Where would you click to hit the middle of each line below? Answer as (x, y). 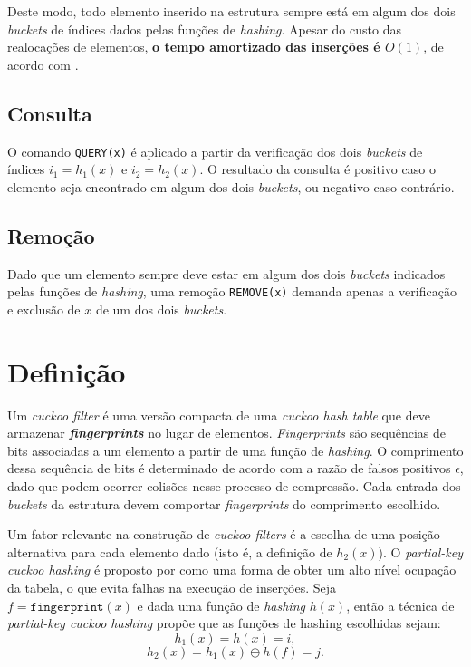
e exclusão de (44, 309)
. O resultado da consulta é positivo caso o (317, 169)
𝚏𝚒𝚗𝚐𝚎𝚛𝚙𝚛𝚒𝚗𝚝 (67, 607)
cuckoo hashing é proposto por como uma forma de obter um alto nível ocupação (232, 570)
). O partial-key (421, 551)
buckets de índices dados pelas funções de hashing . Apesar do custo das (204, 29)
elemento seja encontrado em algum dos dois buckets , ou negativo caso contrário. (231, 186)
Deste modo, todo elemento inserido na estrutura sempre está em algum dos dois (231, 11)
